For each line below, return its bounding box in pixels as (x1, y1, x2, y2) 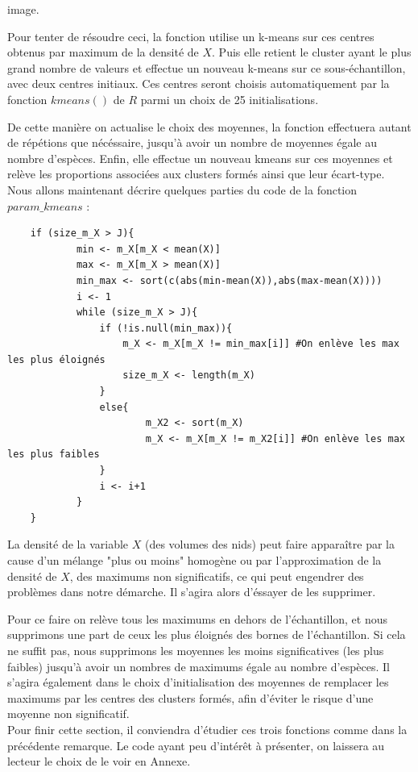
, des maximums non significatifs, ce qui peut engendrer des (69, 567, 364, 584)
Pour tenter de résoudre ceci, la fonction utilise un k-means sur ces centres (7, 27, 375, 44)
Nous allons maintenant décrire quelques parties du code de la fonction (7, 181, 358, 198)
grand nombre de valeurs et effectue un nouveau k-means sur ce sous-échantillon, (7, 59, 406, 76)
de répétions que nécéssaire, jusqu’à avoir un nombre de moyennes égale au (7, 134, 378, 151)
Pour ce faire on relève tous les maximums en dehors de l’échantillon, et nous (7, 610, 388, 627)
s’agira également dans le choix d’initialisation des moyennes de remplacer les (7, 674, 389, 691)
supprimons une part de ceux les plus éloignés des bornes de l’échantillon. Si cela (7, 626, 406, 643)
